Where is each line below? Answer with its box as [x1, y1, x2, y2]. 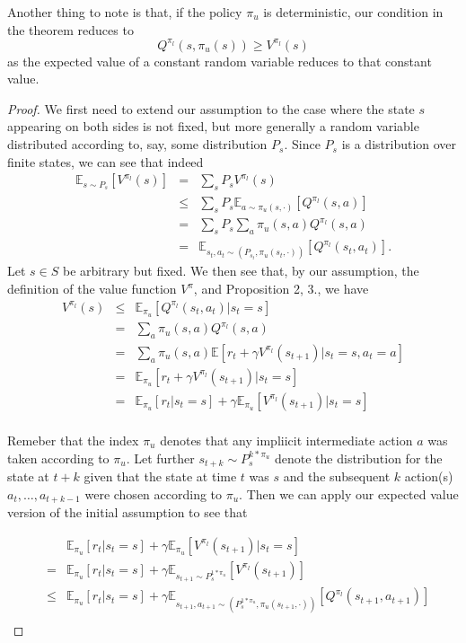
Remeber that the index [7, 430, 139, 449]
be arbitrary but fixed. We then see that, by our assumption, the [63, 261, 419, 280]
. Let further [126, 448, 195, 467]
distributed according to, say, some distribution [7, 135, 268, 154]
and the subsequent [283, 467, 391, 486]
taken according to [7, 448, 110, 467]
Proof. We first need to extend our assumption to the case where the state [7, 99, 415, 118]
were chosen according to [84, 484, 223, 503]
